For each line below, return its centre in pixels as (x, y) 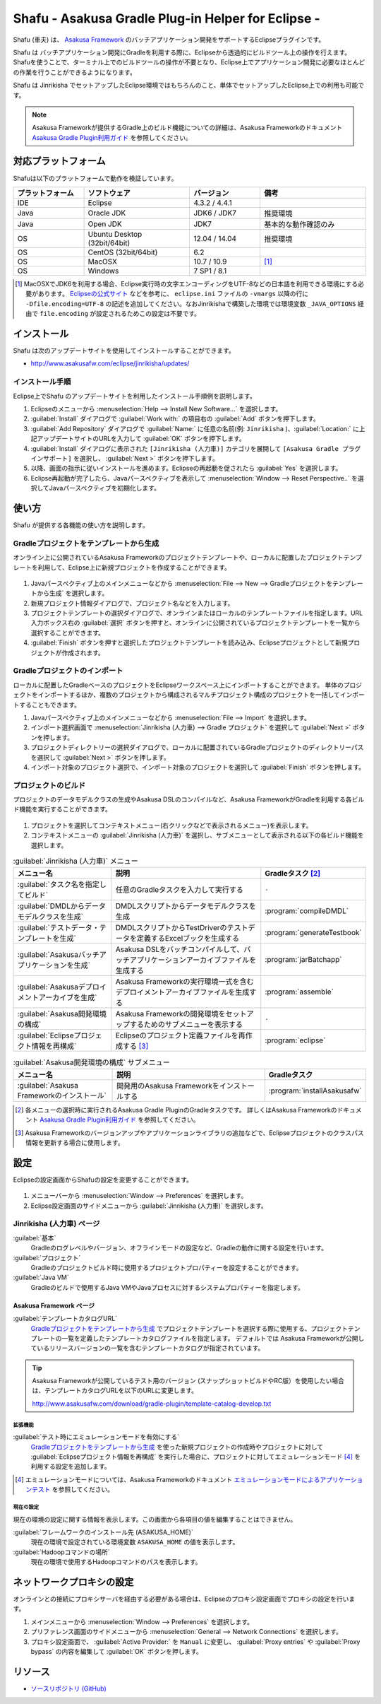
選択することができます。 (68, 633)
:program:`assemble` (300, 992)
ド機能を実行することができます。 (62, 809)
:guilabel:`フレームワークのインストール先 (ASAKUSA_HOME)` (103, 1532)
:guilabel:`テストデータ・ (59, 928)
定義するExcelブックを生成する (188, 939)
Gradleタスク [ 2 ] (293, 874)
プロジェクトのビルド (49, 785)
